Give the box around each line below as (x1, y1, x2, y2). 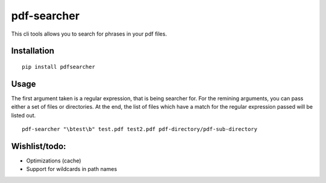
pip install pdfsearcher (22, 63, 95, 70)
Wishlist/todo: (11, 141, 66, 151)
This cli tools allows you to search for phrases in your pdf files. (11, 30, 167, 37)
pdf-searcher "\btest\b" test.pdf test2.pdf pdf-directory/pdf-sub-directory (22, 126, 258, 133)
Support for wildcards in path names (26, 165, 117, 173)
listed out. (11, 112, 36, 119)
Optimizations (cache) (26, 157, 81, 164)
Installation (11, 46, 54, 56)
